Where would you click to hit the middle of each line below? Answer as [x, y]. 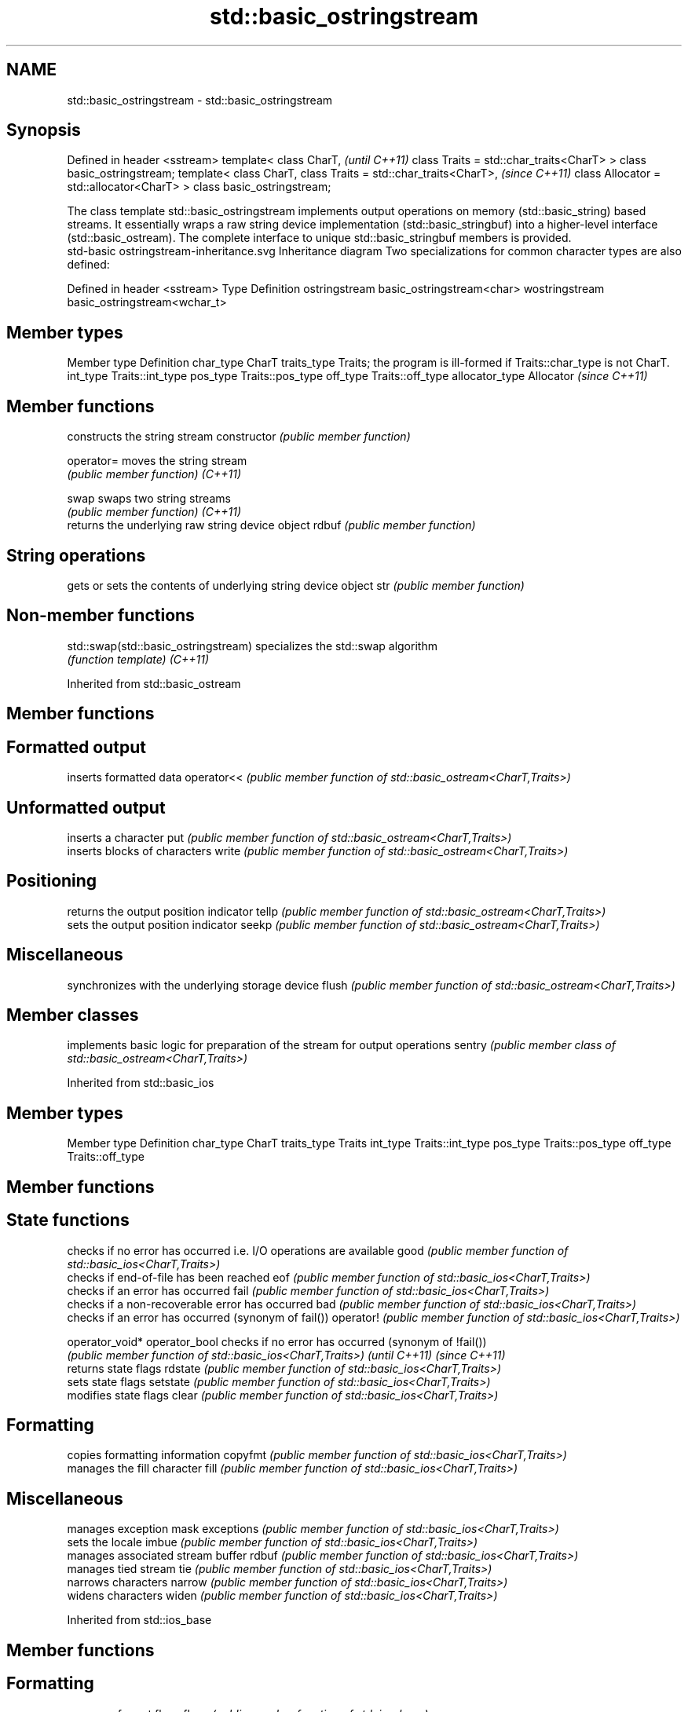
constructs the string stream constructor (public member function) [239, 437]
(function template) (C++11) [138, 659]
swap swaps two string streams [149, 499]
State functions [68, 1220]
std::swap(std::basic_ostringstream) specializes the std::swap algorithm [252, 646]
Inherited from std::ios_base [139, 1620]
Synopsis [44, 130]
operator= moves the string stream [157, 461]
